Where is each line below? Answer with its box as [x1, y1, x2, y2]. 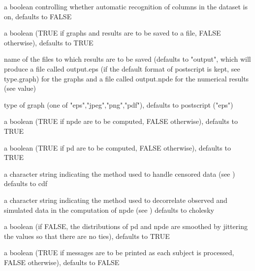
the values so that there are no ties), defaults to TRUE [4, 231, 170, 241]
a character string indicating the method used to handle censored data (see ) [4, 168, 235, 179]
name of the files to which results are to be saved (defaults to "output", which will [4, 54, 251, 64]
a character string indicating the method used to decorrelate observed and [4, 194, 227, 205]
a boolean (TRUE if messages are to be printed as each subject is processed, [4, 247, 234, 258]
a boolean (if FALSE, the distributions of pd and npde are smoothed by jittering [4, 221, 248, 232]
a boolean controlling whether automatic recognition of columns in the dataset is [4, 1, 248, 11]
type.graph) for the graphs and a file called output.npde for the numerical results [4, 73, 249, 83]
